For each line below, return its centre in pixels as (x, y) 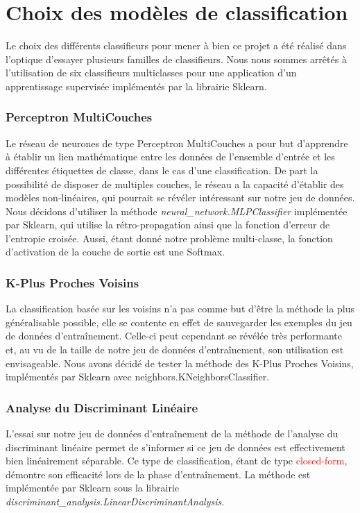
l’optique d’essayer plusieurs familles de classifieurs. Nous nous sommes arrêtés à (176, 59)
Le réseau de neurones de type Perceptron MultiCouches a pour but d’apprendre (177, 143)
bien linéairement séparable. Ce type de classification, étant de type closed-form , (177, 461)
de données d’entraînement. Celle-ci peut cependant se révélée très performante (174, 336)
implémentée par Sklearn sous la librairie (92, 488)
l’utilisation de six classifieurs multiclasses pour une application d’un (151, 73)
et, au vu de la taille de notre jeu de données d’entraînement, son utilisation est (175, 350)
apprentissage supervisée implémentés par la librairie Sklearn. (136, 86)
